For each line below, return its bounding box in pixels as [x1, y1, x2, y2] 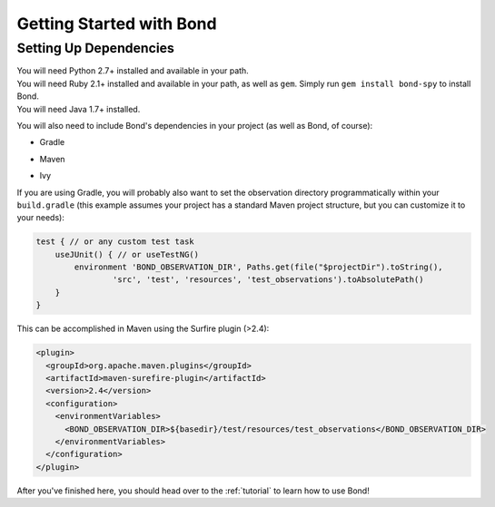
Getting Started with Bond [16, 14, 217, 34]
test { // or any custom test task [35, 237, 194, 247]
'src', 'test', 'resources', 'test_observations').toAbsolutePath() [112, 275, 424, 285]
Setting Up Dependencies [16, 40, 174, 56]
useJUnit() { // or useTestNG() [54, 249, 200, 259]
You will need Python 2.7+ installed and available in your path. [16, 65, 249, 76]
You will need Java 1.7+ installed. [16, 103, 141, 114]
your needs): [16, 212, 65, 223]
